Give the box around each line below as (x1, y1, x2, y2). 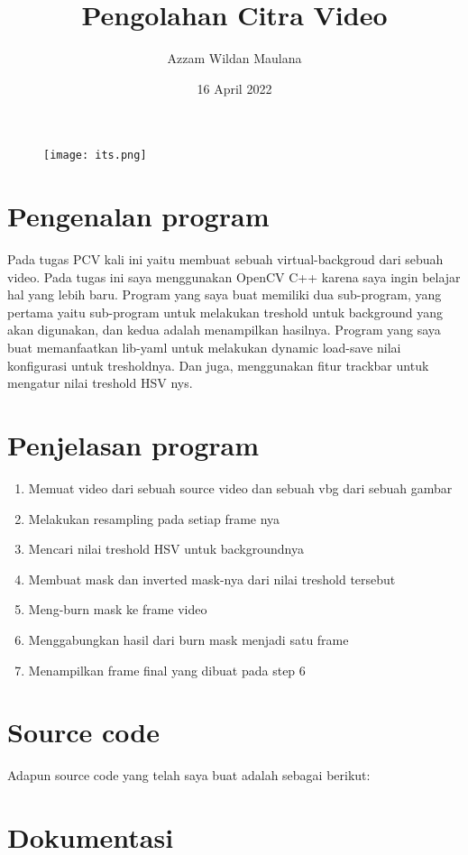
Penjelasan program (7, 427, 260, 464)
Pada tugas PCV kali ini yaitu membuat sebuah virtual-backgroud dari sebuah (7, 250, 444, 269)
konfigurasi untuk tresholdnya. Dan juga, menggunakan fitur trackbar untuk (7, 355, 429, 374)
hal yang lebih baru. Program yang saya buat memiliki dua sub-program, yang (7, 285, 442, 304)
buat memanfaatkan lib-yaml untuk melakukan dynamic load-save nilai (7, 338, 401, 357)
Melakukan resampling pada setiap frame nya (28, 509, 280, 528)
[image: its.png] (43, 149, 147, 162)
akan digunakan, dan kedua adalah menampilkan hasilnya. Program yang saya (7, 320, 441, 339)
